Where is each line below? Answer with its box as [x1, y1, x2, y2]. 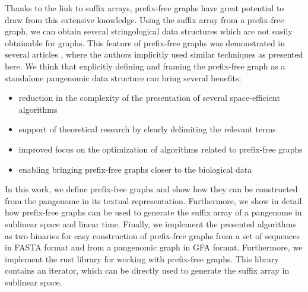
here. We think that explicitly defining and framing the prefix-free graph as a [5, 59, 285, 72]
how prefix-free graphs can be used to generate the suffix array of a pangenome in [5, 206, 302, 218]
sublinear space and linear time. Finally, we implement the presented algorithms [5, 217, 296, 230]
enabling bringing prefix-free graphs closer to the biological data [18, 163, 252, 175]
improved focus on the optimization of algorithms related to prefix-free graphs [18, 142, 303, 155]
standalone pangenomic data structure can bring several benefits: [5, 71, 242, 84]
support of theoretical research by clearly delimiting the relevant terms [18, 123, 276, 135]
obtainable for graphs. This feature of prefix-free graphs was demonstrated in [5, 36, 285, 49]
